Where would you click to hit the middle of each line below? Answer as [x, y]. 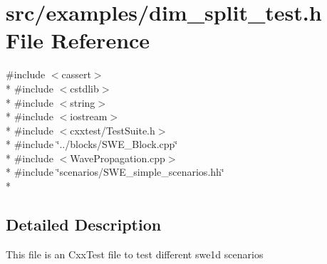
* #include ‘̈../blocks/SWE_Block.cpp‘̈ [92, 144]
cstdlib [84, 88]
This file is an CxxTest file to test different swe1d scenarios [135, 254]
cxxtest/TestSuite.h [113, 130]
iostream [89, 116]
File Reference [78, 40]
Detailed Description [84, 225]
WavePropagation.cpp [118, 158]
